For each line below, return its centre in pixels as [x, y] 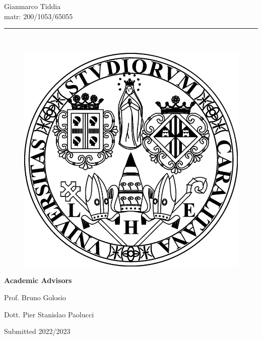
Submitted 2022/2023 [37, 331]
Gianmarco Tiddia [32, 6]
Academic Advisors [38, 280]
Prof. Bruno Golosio [35, 297]
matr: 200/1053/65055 [39, 16]
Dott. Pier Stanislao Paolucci [49, 314]
